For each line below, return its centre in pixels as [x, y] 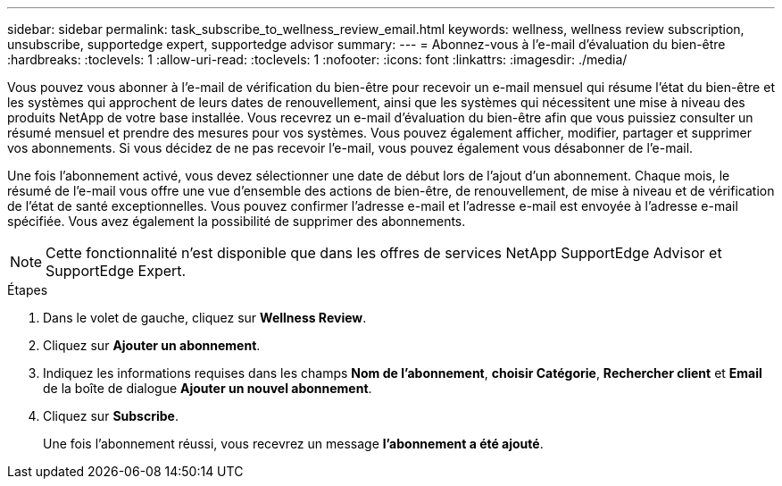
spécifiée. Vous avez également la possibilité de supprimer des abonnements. [237, 221]
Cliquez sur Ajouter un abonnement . [152, 345]
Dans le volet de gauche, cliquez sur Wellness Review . [205, 318]
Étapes [28, 290]
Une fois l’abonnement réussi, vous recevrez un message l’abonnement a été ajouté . [293, 444]
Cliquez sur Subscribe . [111, 416]
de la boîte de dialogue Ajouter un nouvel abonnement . [208, 388]
